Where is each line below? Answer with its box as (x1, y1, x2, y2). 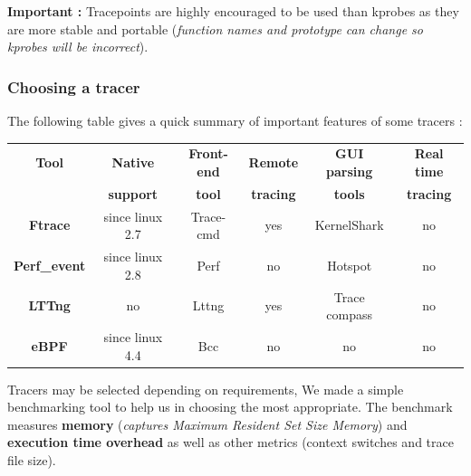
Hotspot (327, 255, 372, 274)
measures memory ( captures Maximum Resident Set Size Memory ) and (7, 414, 408, 433)
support (108, 184, 159, 203)
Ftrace (28, 215, 71, 234)
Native (111, 153, 155, 172)
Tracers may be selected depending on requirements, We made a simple (7, 379, 404, 398)
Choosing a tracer (7, 75, 140, 98)
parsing (326, 161, 373, 180)
